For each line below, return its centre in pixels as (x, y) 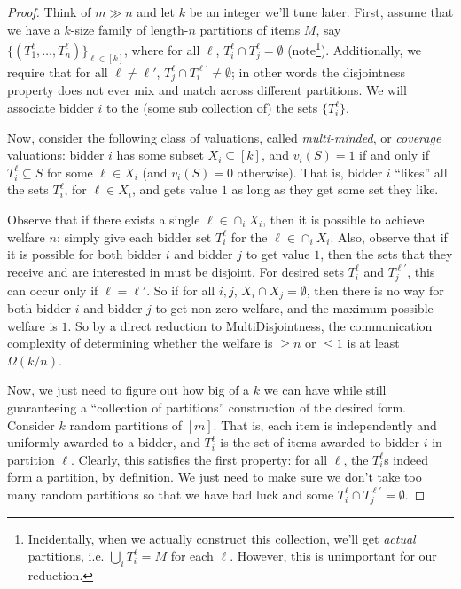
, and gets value (175, 189)
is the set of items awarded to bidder (320, 442)
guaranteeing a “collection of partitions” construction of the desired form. (207, 407)
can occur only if (53, 290)
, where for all (162, 49)
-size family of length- (129, 29)
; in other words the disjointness (319, 71)
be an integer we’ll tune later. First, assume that (321, 12)
